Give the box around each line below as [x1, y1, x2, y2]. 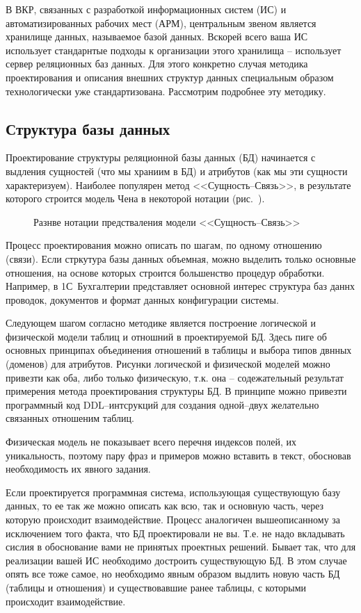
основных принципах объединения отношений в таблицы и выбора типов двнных [6, 343, 352, 357]
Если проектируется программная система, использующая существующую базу [6, 484, 341, 499]
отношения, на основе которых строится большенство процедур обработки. [6, 265, 325, 279]
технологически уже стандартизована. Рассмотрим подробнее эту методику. [6, 83, 326, 98]
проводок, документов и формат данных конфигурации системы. [6, 292, 279, 306]
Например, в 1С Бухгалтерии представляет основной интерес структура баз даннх [6, 279, 355, 293]
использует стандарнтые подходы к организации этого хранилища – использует [6, 42, 342, 57]
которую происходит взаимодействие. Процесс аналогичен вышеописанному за [6, 512, 341, 527]
